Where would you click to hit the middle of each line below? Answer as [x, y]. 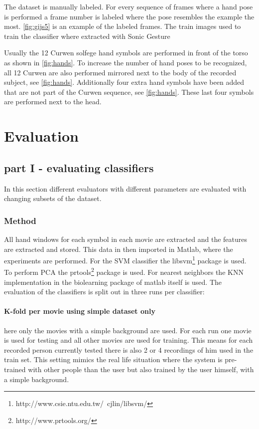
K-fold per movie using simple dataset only [80, 311]
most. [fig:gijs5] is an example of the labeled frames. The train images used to [123, 26]
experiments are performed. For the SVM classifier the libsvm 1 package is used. [125, 260]
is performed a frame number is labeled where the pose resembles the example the [129, 16]
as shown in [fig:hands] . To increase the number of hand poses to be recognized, [126, 62]
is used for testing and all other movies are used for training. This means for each [129, 340]
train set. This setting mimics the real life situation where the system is [113, 359]
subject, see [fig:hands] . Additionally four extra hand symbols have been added [124, 82]
